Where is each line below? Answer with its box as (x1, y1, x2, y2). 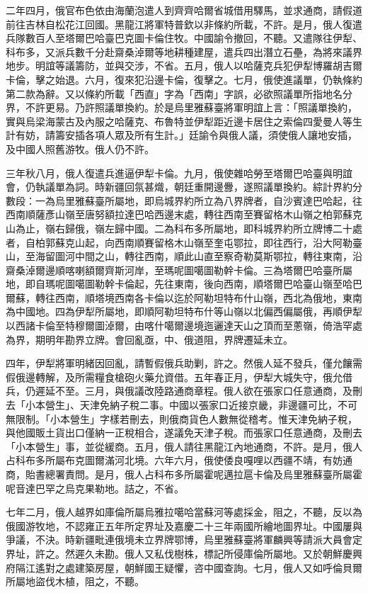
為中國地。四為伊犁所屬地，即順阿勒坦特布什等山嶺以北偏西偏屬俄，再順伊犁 (6, 304, 362, 319)
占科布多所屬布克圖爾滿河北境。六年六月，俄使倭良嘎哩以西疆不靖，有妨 (6, 453, 343, 468)
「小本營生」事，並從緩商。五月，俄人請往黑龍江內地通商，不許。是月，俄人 (6, 439, 362, 453)
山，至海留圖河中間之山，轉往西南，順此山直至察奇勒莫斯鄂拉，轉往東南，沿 (6, 249, 362, 264)
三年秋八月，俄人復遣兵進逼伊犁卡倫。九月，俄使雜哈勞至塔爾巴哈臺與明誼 (6, 165, 352, 180)
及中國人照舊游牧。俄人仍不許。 (6, 141, 154, 156)
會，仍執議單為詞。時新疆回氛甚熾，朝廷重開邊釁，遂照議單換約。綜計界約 (6, 179, 352, 194)
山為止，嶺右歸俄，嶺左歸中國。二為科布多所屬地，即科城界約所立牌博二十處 (6, 220, 362, 235)
